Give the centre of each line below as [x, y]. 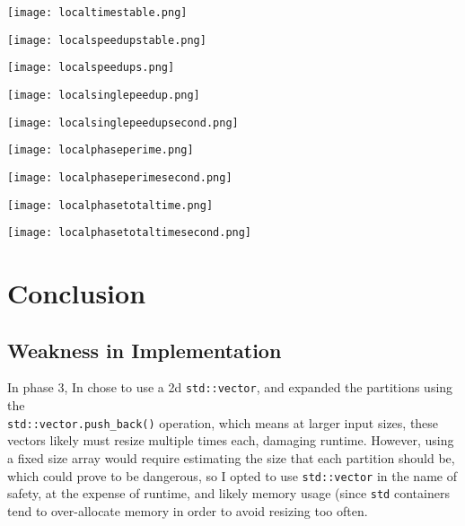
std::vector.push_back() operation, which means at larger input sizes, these [223, 422]
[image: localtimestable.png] [97, 13]
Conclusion [77, 293]
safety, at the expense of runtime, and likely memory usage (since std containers [228, 493]
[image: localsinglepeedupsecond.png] [123, 123]
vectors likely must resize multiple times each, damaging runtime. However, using [231, 440]
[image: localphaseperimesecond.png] [120, 177]
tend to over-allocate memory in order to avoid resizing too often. [188, 510]
